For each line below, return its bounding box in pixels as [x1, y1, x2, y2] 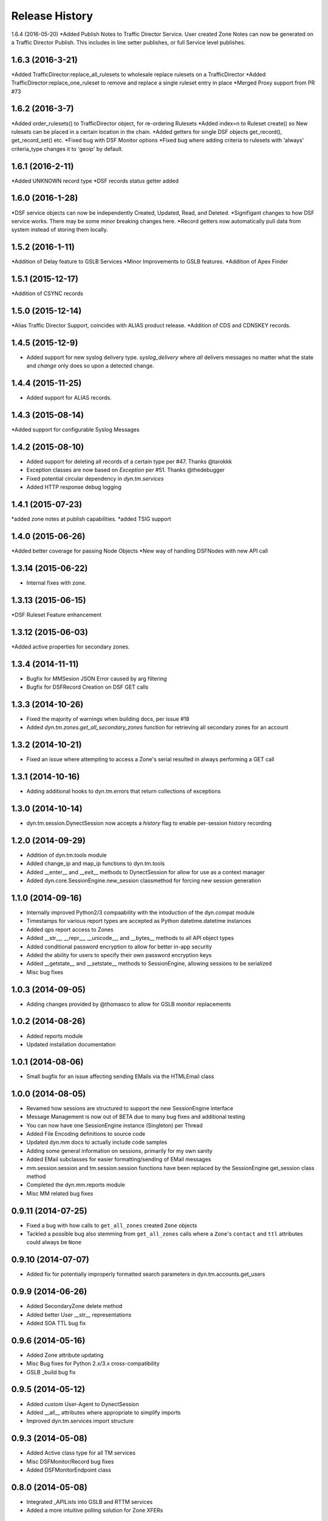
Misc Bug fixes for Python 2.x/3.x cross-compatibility [26, 1360, 160, 1367]
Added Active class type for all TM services [26, 1449, 136, 1457]
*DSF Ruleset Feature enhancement [11, 611, 102, 618]
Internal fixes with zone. [26, 579, 87, 586]
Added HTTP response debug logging [26, 484, 121, 491]
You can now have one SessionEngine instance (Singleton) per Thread [26, 1121, 203, 1129]
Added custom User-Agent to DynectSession [26, 1400, 139, 1408]
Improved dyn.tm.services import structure [26, 1418, 134, 1425]
